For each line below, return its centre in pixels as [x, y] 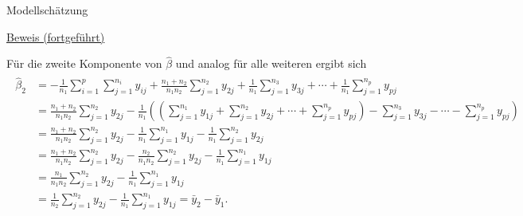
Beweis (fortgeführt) [56, 36]
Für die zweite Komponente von [84, 63]
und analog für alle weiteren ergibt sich [271, 63]
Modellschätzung [47, 10]
